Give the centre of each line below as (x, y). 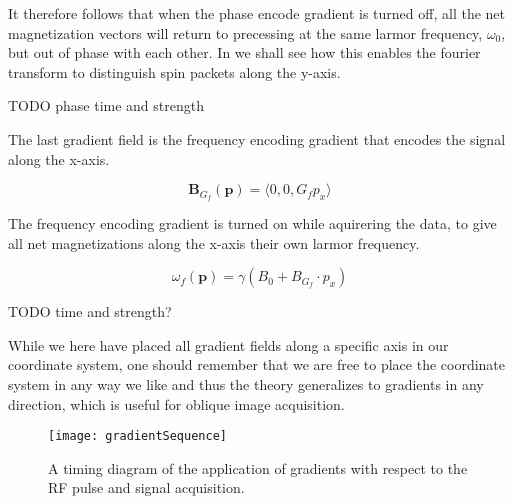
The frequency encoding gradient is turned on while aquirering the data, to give (252, 223)
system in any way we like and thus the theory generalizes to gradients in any (246, 383)
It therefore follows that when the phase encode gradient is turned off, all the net (256, 13)
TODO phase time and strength (106, 105)
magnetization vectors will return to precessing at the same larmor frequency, (245, 32)
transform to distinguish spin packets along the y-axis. (174, 71)
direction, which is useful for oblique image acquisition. (176, 403)
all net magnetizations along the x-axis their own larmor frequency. (214, 242)
